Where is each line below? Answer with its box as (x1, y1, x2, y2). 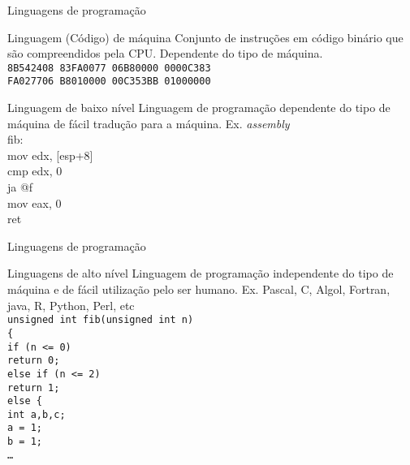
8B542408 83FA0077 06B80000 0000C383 (7, 62, 211, 74)
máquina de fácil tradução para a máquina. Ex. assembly (7, 114, 290, 131)
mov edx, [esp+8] (7, 146, 93, 163)
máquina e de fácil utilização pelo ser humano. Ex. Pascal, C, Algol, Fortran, (7, 281, 391, 298)
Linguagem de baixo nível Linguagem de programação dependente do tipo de (7, 99, 391, 116)
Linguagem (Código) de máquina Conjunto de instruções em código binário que (7, 28, 404, 45)
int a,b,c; (7, 408, 66, 420)
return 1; (7, 381, 60, 394)
